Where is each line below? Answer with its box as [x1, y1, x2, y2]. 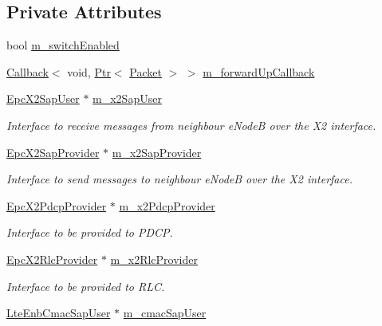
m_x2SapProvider [112, 143, 202, 160]
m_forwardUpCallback [203, 63, 315, 80]
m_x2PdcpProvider [119, 197, 215, 214]
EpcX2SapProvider [6, 143, 100, 160]
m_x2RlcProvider [110, 250, 198, 267]
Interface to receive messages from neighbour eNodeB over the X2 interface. [6, 116, 376, 133]
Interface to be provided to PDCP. [6, 224, 173, 241]
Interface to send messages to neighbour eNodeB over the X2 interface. [6, 171, 352, 187]
